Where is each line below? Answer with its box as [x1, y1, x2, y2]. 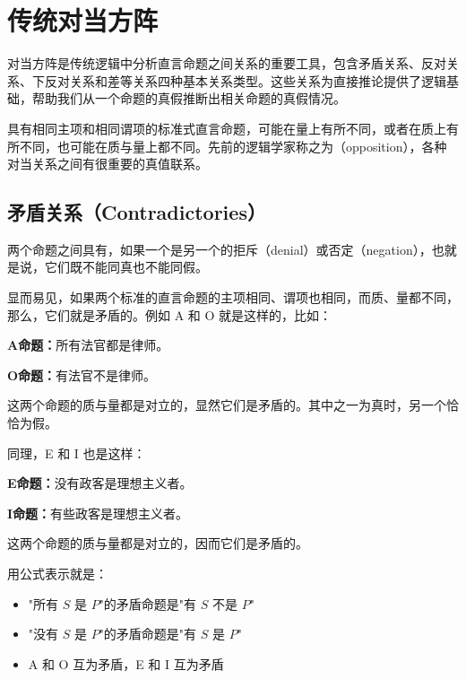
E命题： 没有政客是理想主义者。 [7, 474, 193, 492]
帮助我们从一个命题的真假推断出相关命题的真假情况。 [31, 89, 346, 108]
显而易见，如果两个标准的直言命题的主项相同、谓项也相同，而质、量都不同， [7, 288, 459, 307]
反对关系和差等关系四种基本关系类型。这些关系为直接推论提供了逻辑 [44, 71, 446, 90]
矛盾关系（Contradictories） [7, 198, 266, 226]
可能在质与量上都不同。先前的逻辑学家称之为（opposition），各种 [69, 136, 447, 155]
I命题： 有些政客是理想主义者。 [7, 503, 189, 522]
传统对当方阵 [7, 2, 159, 39]
